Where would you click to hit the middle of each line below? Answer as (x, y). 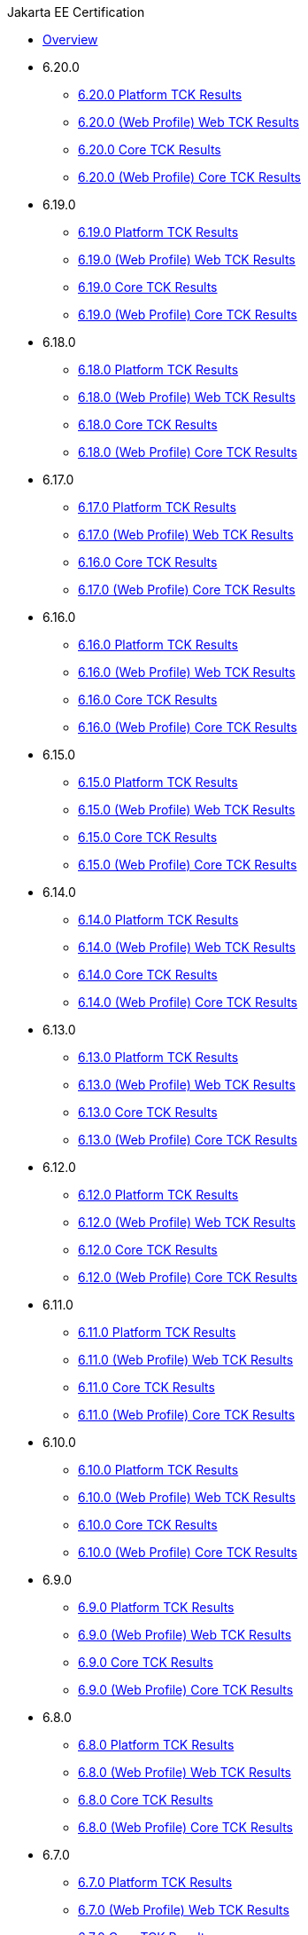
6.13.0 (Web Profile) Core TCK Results (188, 1140)
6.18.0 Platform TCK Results (158, 370)
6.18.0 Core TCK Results (148, 425)
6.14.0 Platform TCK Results (158, 920)
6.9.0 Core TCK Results (146, 1662)
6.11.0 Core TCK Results (146, 1387)
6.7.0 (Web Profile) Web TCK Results (184, 1910)
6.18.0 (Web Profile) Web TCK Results (187, 397)
